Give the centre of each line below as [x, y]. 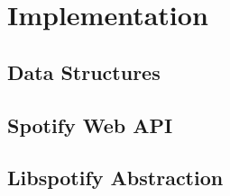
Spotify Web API [90, 125]
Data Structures [84, 71]
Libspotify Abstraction [115, 178]
